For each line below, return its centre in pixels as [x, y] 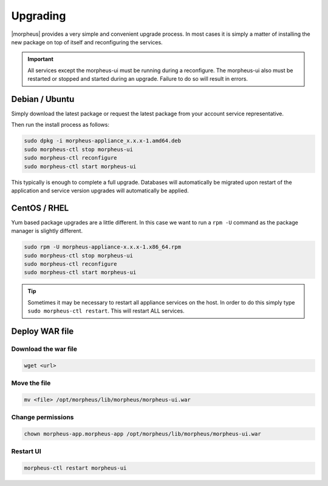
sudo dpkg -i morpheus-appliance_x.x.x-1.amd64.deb [103, 141]
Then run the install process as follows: [60, 125]
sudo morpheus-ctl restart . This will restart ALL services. [106, 311]
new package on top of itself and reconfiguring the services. [87, 42]
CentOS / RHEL [40, 208]
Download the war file [44, 349]
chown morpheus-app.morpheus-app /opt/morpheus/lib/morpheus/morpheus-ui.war [142, 434]
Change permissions [43, 417]
